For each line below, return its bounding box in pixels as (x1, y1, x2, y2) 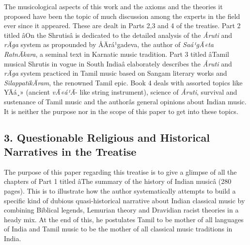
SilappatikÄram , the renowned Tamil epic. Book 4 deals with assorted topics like (4, 77, 243, 87)
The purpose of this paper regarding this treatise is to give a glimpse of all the (4, 166, 237, 177)
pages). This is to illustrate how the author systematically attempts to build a (4, 185, 236, 196)
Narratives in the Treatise (4, 144, 137, 159)
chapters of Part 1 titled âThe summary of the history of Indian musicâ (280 (4, 176, 232, 186)
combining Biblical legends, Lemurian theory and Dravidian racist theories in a (4, 205, 239, 215)
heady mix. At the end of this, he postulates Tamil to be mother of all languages (4, 214, 244, 224)
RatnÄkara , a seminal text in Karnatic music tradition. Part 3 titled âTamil (4, 49, 229, 59)
